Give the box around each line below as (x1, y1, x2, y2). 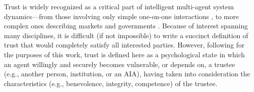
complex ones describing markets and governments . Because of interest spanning (4, 21, 248, 31)
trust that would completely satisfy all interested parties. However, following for (4, 40, 245, 50)
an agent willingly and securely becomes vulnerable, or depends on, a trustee (4, 59, 235, 69)
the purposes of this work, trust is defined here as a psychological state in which (4, 49, 245, 59)
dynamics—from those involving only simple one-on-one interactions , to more (4, 11, 239, 21)
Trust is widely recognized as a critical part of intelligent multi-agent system (4, 1, 234, 11)
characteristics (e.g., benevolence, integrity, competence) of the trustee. (4, 78, 218, 88)
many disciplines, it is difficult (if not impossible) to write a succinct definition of (4, 30, 249, 40)
